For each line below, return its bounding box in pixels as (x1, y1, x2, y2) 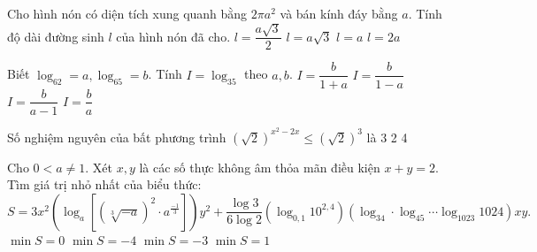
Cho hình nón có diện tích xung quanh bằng (7, 4, 248, 22)
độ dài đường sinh (7, 27, 104, 45)
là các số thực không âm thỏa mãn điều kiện (139, 157, 380, 176)
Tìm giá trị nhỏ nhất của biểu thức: (7, 175, 202, 194)
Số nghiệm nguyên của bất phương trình (7, 127, 226, 146)
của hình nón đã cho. (116, 27, 231, 45)
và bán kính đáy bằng (280, 4, 398, 22)
